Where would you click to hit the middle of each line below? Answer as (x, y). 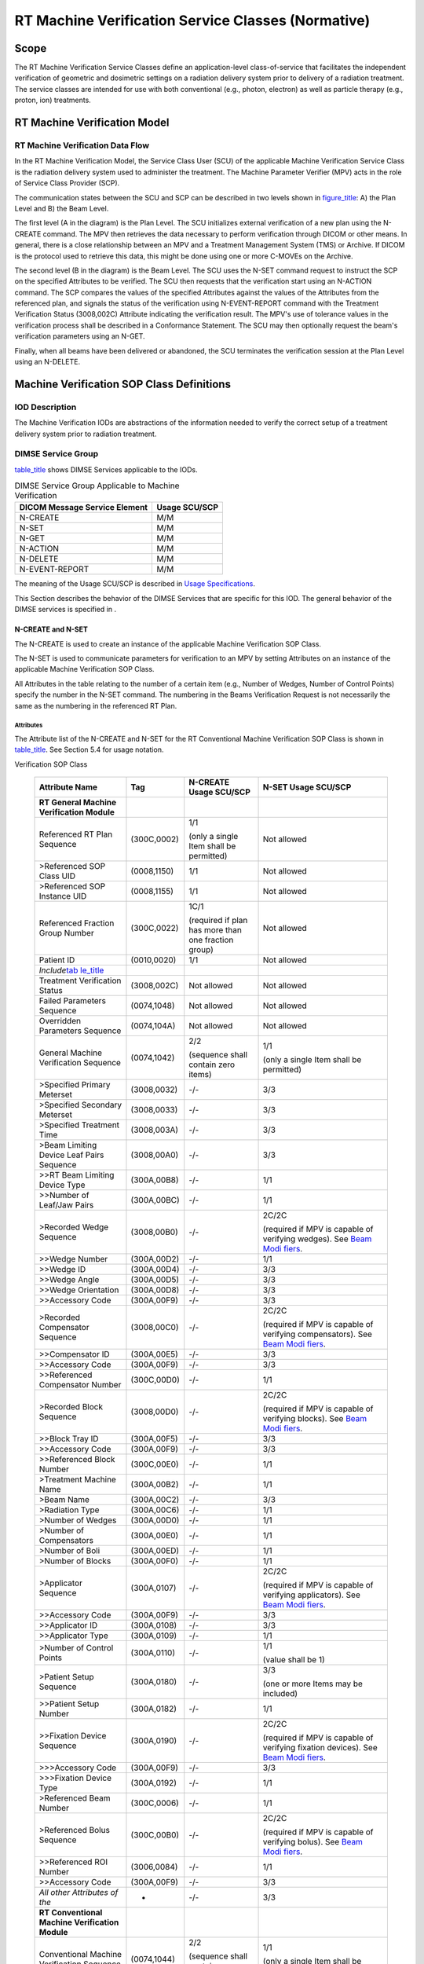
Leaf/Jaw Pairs (66, 1205)
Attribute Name (68, 787)
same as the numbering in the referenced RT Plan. (96, 705)
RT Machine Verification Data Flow (82, 145)
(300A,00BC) (155, 1200)
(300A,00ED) (155, 1551)
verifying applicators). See (311, 1595)
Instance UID (63, 896)
